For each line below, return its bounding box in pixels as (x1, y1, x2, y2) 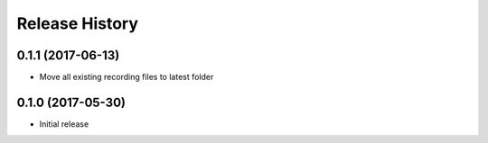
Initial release (39, 118, 89, 130)
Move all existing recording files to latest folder (39, 72, 214, 83)
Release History (16, 13, 139, 33)
